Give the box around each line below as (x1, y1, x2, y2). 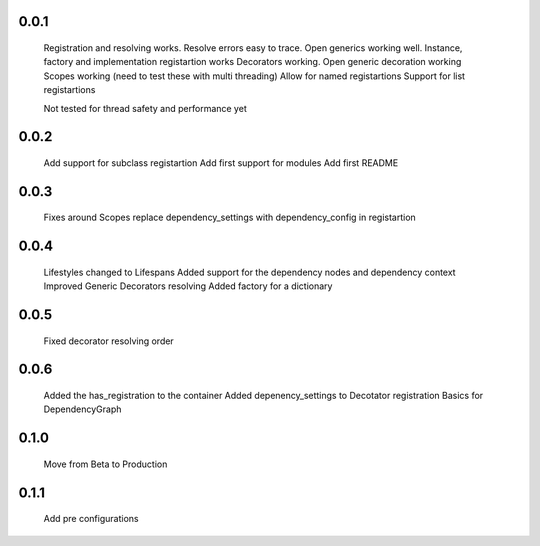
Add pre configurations (43, 513, 139, 525)
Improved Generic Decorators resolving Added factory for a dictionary (43, 280, 333, 292)
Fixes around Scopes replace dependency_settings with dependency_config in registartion (43, 211, 417, 224)
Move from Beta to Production (43, 458, 168, 470)
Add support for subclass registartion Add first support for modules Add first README (43, 156, 399, 169)
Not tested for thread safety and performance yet (43, 102, 247, 114)
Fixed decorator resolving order (43, 335, 174, 347)
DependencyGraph (43, 403, 122, 415)
